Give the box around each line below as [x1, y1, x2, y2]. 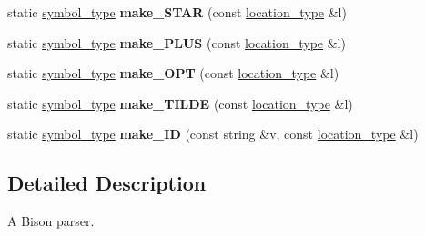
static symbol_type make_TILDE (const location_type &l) [7, 93, 353, 113]
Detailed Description [7, 169, 207, 197]
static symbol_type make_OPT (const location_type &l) [7, 64, 339, 83]
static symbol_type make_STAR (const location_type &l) [7, 3, 347, 21]
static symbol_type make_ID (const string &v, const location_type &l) [7, 124, 419, 143]
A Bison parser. [7, 211, 95, 231]
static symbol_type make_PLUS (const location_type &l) [7, 33, 346, 52]
